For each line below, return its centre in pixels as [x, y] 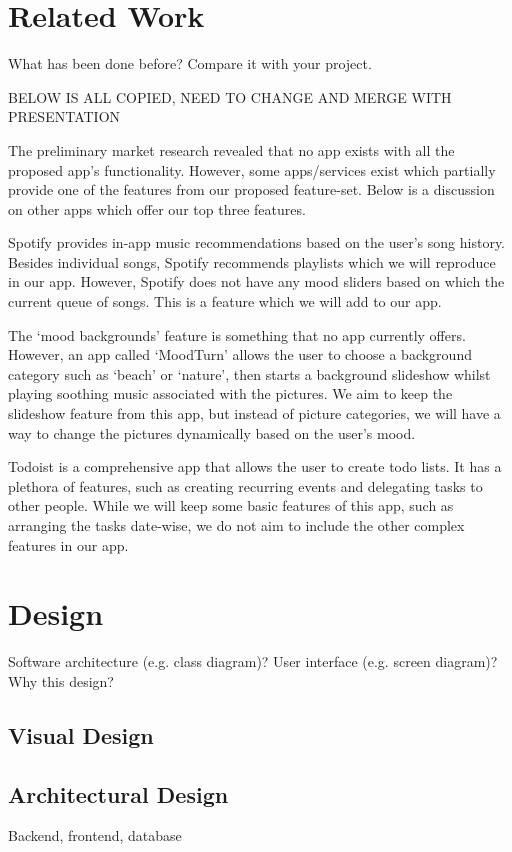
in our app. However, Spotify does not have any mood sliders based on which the [256, 281]
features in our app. [68, 544]
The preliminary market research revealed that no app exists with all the [231, 149]
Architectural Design [118, 793]
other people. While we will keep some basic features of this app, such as [231, 505]
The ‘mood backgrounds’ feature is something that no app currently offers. [237, 334]
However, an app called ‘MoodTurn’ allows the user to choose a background [240, 354]
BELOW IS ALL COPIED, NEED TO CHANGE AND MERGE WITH [230, 96]
